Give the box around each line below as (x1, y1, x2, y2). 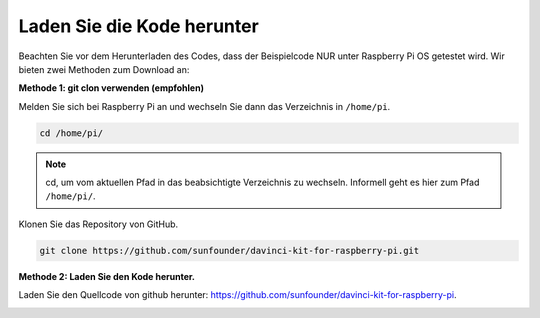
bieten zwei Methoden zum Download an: (18, 63, 190, 75)
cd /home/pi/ (39, 127, 104, 139)
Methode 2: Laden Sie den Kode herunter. (18, 270, 195, 282)
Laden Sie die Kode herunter (18, 15, 259, 37)
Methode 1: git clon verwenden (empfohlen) (18, 82, 205, 94)
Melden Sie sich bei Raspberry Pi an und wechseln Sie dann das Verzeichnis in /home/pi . (18, 100, 391, 112)
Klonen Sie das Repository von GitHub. (18, 218, 179, 230)
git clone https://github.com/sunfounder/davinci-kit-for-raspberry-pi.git (39, 245, 420, 256)
